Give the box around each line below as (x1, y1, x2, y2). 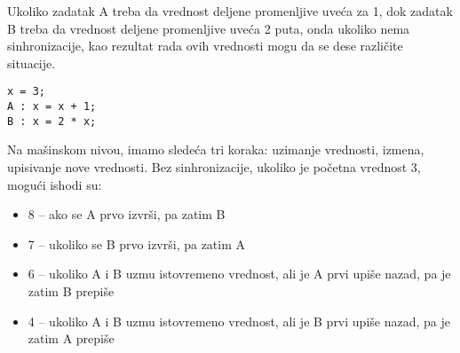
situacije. (7, 53, 56, 72)
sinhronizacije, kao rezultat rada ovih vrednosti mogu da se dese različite (7, 36, 403, 55)
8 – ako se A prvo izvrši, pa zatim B (28, 205, 226, 224)
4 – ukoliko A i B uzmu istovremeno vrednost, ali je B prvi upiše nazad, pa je (28, 311, 450, 330)
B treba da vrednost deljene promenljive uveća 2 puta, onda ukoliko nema (7, 19, 410, 37)
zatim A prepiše (28, 329, 115, 348)
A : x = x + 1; (7, 100, 97, 114)
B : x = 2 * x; (7, 114, 97, 128)
